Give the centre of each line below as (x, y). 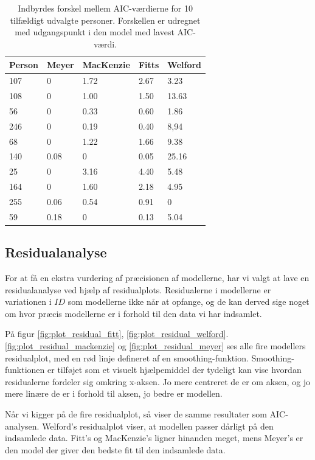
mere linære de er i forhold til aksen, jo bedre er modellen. (114, 393)
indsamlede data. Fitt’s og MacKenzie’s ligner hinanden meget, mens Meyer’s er (154, 438)
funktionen (25, 370)
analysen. (22, 426)
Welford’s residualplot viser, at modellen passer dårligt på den (158, 426)
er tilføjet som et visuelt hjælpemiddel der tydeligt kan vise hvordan (175, 370)
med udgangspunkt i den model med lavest (95, 32)
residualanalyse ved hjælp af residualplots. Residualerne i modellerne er (138, 289)
